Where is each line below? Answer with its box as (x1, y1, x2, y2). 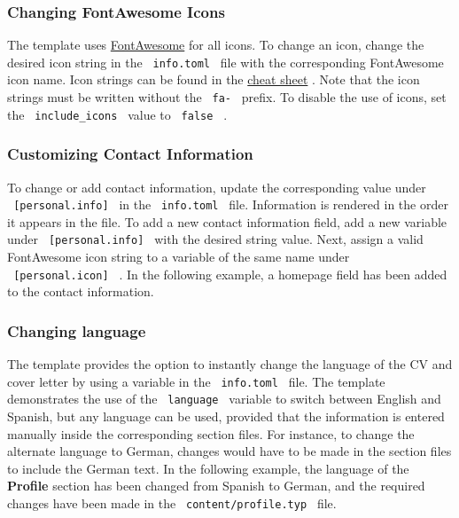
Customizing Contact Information (7, 143, 253, 165)
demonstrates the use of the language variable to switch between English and (7, 389, 441, 408)
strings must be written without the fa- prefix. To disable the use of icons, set (7, 88, 447, 106)
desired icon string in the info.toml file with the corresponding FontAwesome (7, 52, 444, 71)
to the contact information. (7, 282, 154, 301)
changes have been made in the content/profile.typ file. (7, 494, 337, 513)
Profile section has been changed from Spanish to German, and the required (7, 476, 425, 495)
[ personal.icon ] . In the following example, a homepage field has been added (13, 264, 447, 283)
